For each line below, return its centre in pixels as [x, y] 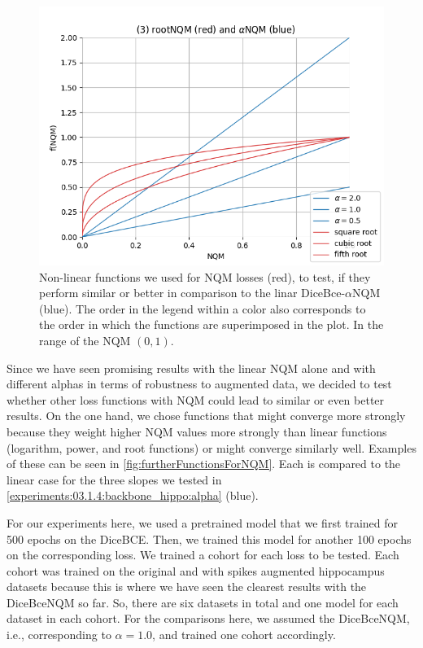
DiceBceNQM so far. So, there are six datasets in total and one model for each [203, 602]
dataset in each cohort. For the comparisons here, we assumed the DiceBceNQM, [208, 618]
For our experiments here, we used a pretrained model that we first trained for [203, 522]
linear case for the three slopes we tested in [114, 479]
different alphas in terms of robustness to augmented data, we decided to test [199, 384]
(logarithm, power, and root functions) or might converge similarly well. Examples [211, 447]
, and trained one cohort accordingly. [244, 635]
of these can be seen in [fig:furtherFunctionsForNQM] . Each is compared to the [204, 464]
